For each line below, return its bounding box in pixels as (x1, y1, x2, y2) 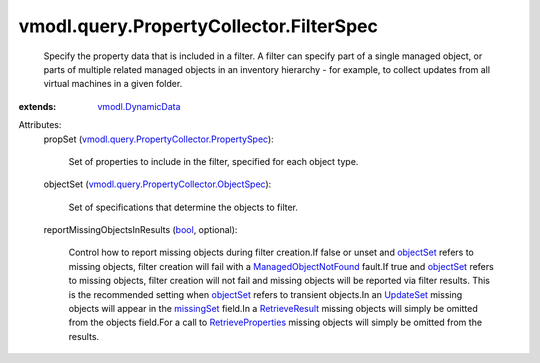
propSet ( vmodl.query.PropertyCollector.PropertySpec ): (43, 133, 274, 145)
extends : (18, 100, 57, 112)
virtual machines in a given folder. (43, 78, 183, 90)
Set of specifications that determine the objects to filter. (68, 201, 299, 213)
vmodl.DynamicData (97, 100, 181, 112)
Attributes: (18, 119, 62, 131)
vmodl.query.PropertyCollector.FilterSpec (18, 15, 379, 37)
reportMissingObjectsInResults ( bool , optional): (43, 224, 238, 236)
